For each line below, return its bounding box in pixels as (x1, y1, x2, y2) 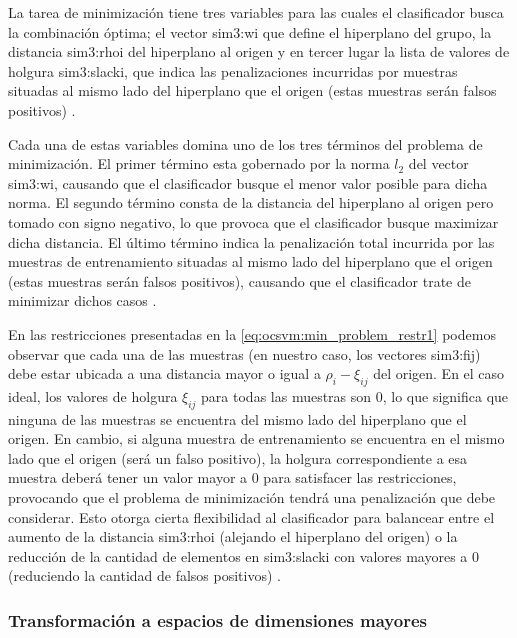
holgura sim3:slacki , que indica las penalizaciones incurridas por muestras (8, 60, 458, 81)
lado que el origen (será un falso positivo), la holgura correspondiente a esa (8, 447, 468, 468)
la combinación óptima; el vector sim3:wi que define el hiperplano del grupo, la (8, 21, 492, 42)
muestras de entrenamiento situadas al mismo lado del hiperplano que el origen (8, 251, 493, 272)
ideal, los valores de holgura (8, 385, 178, 406)
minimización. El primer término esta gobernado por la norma (8, 153, 390, 174)
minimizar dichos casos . (8, 290, 157, 311)
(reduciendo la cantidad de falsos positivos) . (8, 565, 281, 586)
